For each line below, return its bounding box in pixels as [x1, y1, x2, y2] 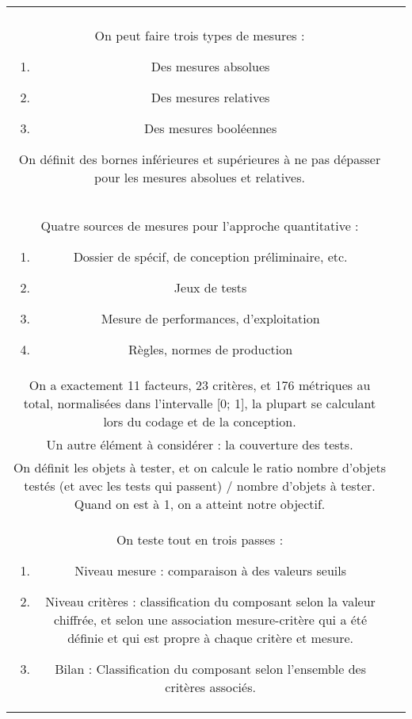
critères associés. [165, 678, 256, 696]
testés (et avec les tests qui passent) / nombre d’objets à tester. [24, 476, 376, 495]
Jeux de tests [174, 278, 247, 296]
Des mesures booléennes [143, 119, 277, 137]
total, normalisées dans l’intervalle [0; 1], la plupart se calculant [23, 394, 376, 412]
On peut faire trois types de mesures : [94, 26, 305, 44]
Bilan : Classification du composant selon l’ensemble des [55, 660, 366, 678]
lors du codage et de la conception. [103, 412, 296, 430]
